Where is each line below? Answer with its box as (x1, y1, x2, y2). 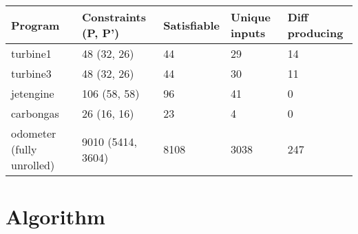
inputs (230, 25, 266, 41)
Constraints (82, 9, 146, 25)
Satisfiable (163, 17, 220, 33)
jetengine (11, 85, 54, 101)
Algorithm (6, 202, 105, 231)
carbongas (11, 105, 59, 121)
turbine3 (11, 65, 52, 81)
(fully (11, 141, 37, 157)
